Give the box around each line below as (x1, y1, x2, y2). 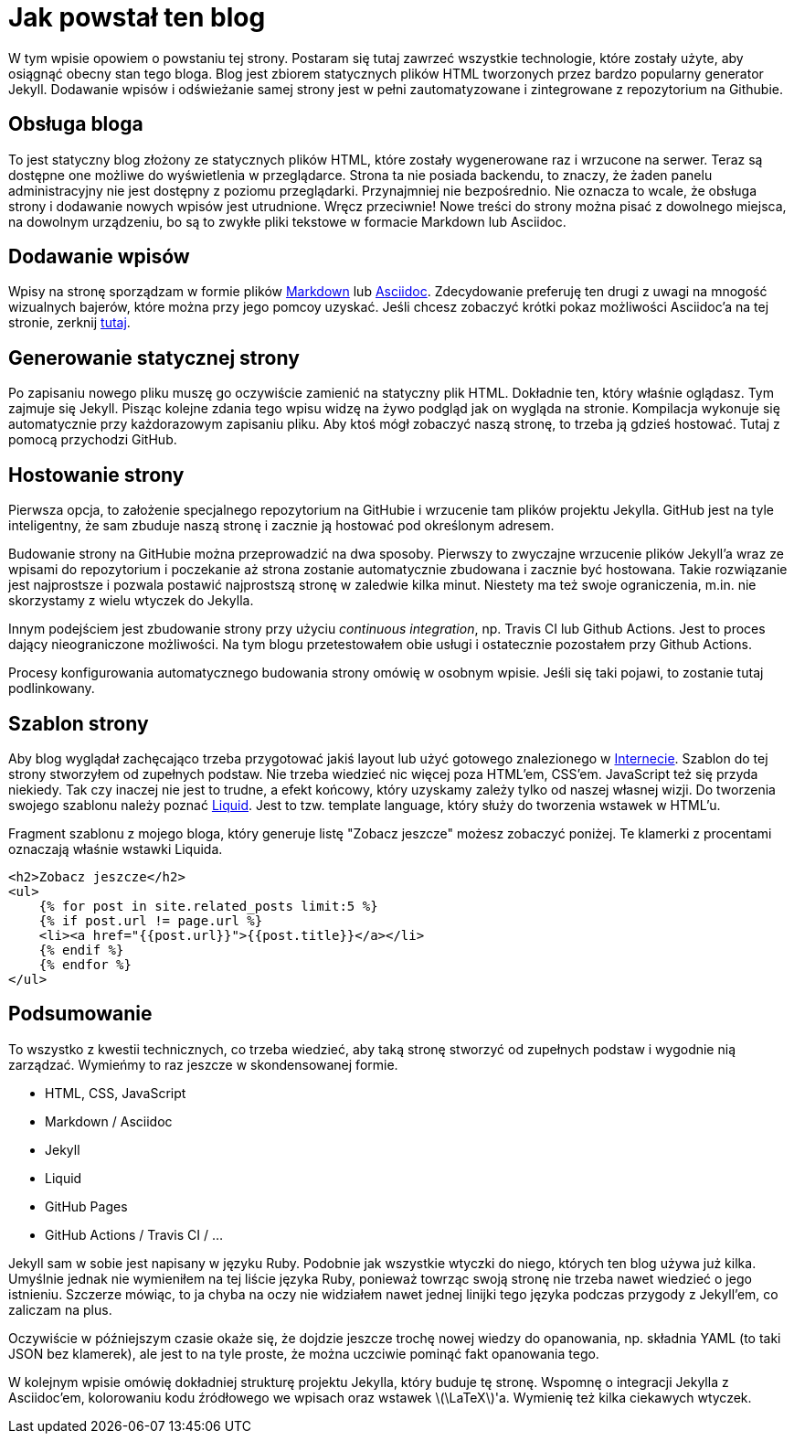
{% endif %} (38, 942, 124, 957)
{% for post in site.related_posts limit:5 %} (38, 898, 378, 913)
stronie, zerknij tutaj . (8, 315, 131, 331)
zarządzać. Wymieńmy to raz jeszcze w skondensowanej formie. (8, 1056, 398, 1073)
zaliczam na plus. (8, 1301, 112, 1318)
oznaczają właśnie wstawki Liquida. (8, 840, 223, 857)
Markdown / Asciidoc (45, 1113, 173, 1129)
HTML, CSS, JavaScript (45, 1084, 186, 1101)
